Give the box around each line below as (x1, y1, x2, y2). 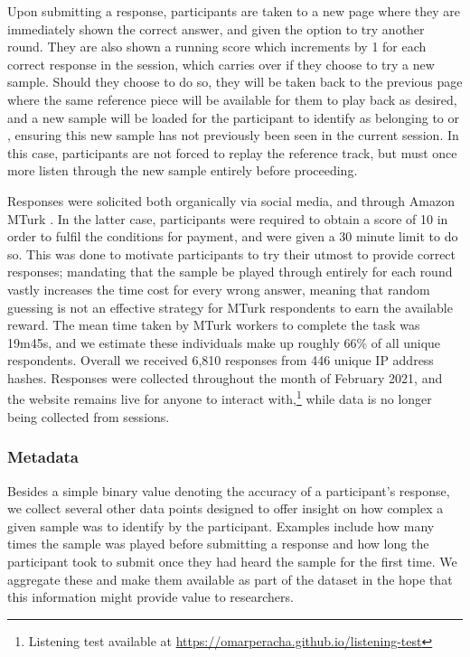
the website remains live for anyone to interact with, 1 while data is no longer (7, 387, 432, 408)
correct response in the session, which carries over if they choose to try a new (7, 54, 435, 73)
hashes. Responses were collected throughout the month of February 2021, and (7, 368, 443, 387)
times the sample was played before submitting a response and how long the (7, 534, 429, 553)
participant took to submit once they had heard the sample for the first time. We (7, 551, 457, 570)
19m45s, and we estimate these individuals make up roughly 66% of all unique (7, 333, 441, 352)
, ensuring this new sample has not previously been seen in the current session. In (7, 126, 459, 145)
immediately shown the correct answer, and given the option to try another (7, 19, 425, 38)
